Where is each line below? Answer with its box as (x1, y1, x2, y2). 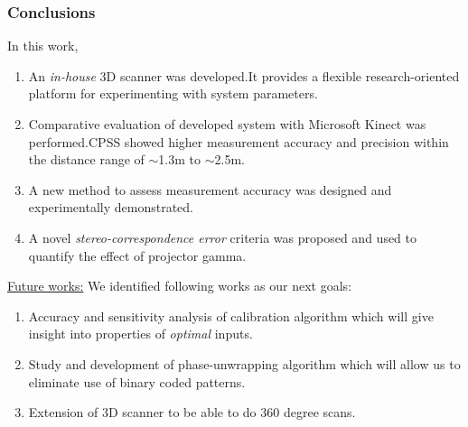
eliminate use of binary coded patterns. (28, 372, 246, 391)
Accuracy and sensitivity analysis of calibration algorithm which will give (28, 306, 434, 325)
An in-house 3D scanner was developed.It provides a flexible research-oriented (28, 66, 460, 85)
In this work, (7, 36, 79, 55)
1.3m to (158, 150, 201, 169)
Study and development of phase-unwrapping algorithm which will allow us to (28, 354, 461, 373)
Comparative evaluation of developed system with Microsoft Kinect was (28, 115, 426, 133)
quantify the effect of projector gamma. (28, 246, 247, 265)
